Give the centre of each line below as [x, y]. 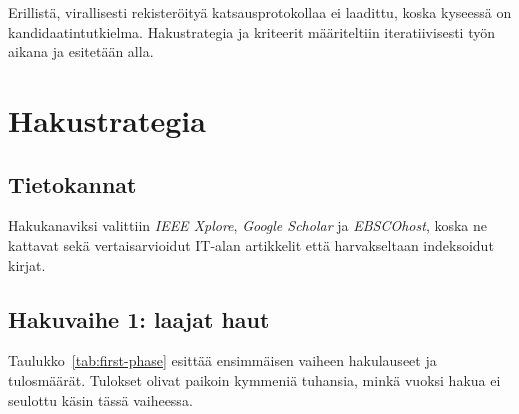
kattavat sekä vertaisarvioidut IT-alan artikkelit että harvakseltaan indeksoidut [251, 244]
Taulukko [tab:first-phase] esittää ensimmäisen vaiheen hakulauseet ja [222, 360]
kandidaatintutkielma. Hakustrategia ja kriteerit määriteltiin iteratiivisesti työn [251, 31]
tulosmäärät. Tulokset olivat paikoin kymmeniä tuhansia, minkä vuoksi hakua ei [254, 379]
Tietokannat [72, 183]
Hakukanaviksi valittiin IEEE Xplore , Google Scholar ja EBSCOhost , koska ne [247, 225]
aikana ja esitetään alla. [81, 51]
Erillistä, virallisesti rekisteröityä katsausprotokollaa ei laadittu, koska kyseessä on [260, 12]
